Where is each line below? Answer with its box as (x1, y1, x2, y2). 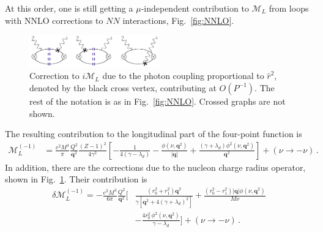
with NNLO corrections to (5, 13, 103, 26)
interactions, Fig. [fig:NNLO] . (122, 13, 234, 26)
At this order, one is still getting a (5, 2, 133, 14)
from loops (269, 2, 309, 14)
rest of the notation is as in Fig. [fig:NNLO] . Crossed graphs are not (29, 94, 286, 107)
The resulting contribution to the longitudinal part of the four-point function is (5, 127, 302, 140)
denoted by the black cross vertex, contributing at (29, 81, 217, 94)
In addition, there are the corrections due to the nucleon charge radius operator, (5, 160, 306, 173)
